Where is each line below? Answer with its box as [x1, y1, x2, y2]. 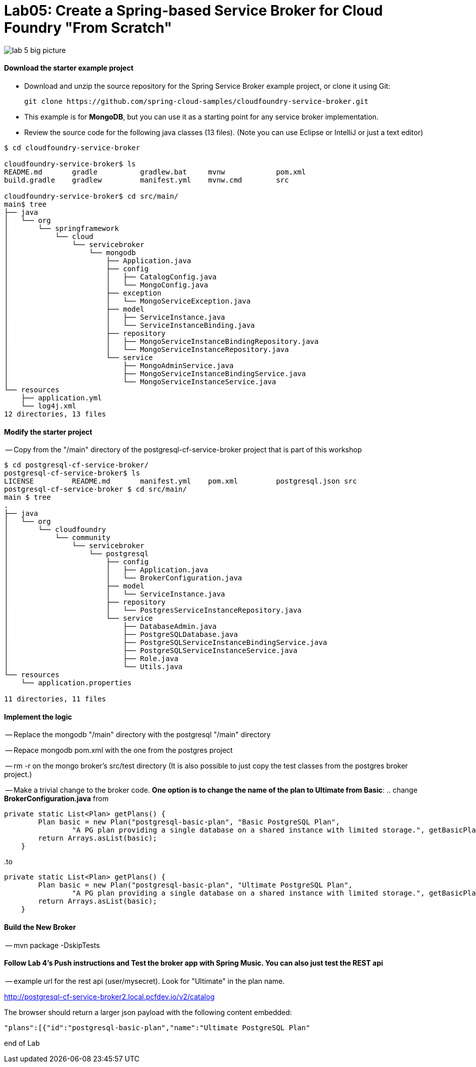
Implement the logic [4, 712, 72, 721]
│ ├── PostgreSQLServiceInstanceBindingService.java [4, 638, 327, 647]
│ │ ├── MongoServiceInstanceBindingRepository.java [4, 337, 319, 345]
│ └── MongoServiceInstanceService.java [4, 377, 276, 386]
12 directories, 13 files [4, 409, 106, 418]
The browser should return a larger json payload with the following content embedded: [4, 1007, 292, 1017]
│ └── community [4, 533, 110, 542]
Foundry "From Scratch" [4, 19, 172, 36]
